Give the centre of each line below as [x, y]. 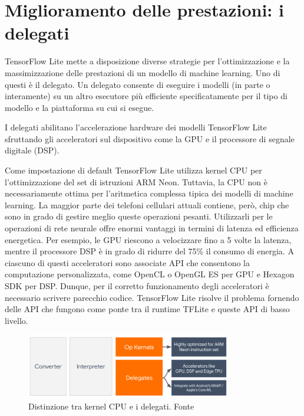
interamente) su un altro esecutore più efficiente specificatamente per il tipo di [146, 96]
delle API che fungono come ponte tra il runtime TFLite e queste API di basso [147, 309]
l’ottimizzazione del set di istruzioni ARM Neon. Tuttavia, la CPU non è [136, 181]
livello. [16, 320]
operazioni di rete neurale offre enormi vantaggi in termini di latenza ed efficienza [152, 228]
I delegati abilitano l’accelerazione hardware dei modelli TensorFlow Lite [136, 127]
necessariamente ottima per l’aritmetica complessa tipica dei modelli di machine [149, 193]
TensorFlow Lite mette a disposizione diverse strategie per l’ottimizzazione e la [147, 61]
